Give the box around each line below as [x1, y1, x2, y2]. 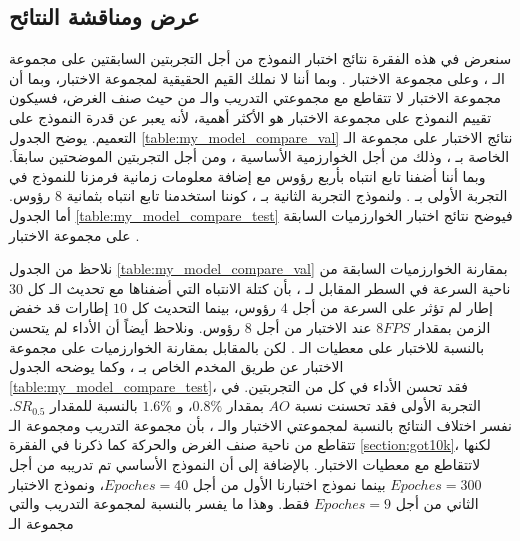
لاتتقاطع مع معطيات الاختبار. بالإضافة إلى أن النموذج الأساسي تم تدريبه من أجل [9, 454, 481, 475]
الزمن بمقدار [414, 316, 491, 337]
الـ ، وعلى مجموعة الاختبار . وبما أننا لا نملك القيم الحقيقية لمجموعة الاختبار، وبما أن [9, 67, 505, 88]
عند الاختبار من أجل [256, 316, 372, 337]
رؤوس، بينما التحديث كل [131, 297, 276, 318]
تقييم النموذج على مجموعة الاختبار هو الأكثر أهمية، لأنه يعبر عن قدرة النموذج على [9, 106, 492, 127]
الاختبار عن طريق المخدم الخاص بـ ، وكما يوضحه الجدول [9, 356, 344, 377]
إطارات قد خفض [9, 297, 109, 318]
